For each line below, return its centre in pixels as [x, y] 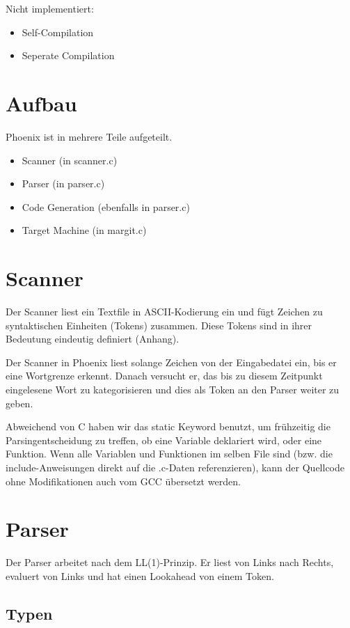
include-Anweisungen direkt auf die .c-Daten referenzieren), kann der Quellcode [175, 467]
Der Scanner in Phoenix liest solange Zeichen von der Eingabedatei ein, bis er [171, 362]
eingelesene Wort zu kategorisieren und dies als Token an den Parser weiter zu [173, 389]
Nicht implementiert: [50, 8]
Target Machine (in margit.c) [84, 230]
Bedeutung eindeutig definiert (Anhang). [93, 339]
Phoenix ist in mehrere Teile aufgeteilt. [89, 136]
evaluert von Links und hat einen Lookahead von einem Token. [140, 575]
